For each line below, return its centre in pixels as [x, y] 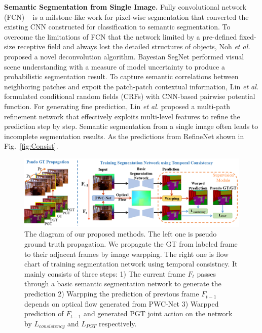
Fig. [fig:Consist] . [31, 146]
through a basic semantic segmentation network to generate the [123, 284]
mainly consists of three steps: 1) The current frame [105, 273]
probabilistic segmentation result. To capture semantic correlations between [121, 76]
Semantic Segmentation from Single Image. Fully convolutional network [125, 7]
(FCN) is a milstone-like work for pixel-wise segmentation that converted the [126, 16]
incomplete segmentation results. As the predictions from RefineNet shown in [124, 136]
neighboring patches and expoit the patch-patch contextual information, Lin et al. [132, 86]
